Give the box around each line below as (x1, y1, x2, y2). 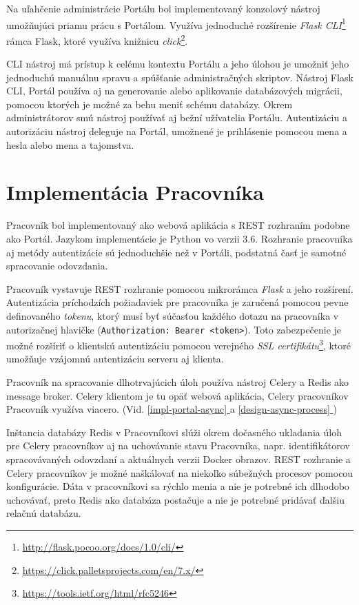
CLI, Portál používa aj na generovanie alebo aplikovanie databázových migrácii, (6, 83, 342, 98)
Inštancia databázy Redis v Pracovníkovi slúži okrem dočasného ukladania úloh (6, 424, 342, 439)
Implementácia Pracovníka (6, 178, 264, 206)
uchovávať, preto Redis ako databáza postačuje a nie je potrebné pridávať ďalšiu (6, 492, 345, 506)
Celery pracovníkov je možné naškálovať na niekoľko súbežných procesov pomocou (6, 465, 353, 480)
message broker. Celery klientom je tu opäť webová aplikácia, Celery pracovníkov (6, 388, 349, 402)
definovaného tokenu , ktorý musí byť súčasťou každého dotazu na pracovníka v (6, 308, 339, 322)
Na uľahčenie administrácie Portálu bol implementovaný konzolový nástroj (6, 1, 320, 15)
